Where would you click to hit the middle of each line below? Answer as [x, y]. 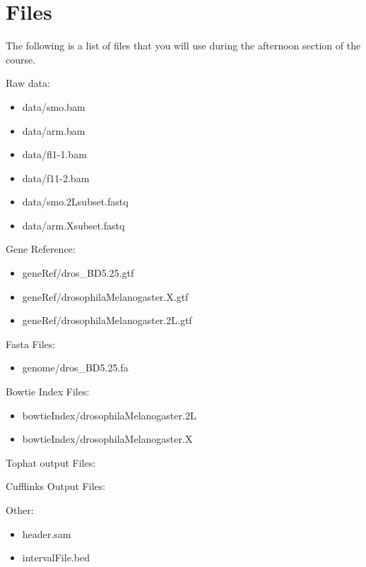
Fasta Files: [31, 344]
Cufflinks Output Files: [56, 486]
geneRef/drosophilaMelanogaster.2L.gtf [107, 320]
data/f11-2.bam [56, 178]
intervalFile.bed [56, 557]
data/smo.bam [54, 106]
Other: [20, 510]
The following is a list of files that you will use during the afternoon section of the [183, 46]
